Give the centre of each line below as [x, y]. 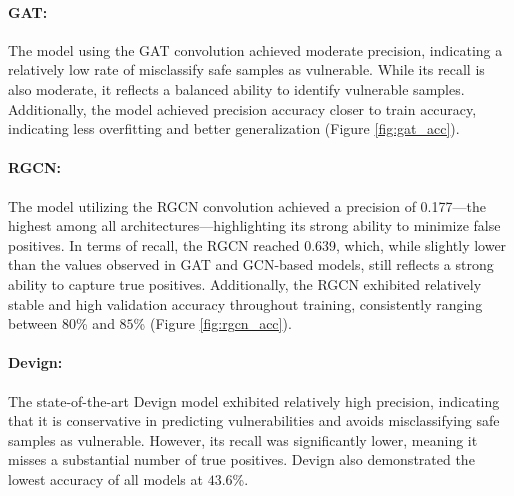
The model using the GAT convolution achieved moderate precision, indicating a [255, 49]
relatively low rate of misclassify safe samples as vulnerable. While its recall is [246, 69]
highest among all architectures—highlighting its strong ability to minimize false [254, 225]
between [33, 323]
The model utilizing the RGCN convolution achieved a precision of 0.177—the [247, 205]
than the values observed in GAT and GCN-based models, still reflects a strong [251, 264]
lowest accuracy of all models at [105, 478]
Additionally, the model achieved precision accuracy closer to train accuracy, [242, 108]
